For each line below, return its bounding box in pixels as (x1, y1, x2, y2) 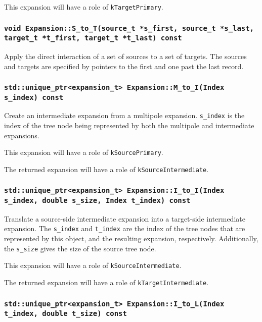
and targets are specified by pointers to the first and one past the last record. (4, 61, 244, 71)
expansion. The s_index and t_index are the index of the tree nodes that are (4, 223, 245, 234)
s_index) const (4, 93, 64, 101)
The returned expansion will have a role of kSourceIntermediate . (4, 164, 209, 174)
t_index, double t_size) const (4, 309, 127, 318)
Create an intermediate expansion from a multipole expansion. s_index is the (4, 110, 245, 121)
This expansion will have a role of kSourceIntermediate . (4, 260, 182, 271)
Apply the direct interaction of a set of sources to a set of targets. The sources (4, 50, 247, 61)
